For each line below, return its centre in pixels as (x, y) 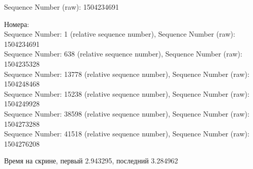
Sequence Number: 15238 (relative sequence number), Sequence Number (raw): (127, 93)
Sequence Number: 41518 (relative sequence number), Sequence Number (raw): (127, 134)
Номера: (17, 24)
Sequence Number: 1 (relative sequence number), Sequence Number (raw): (120, 34)
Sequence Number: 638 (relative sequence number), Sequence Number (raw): (123, 54)
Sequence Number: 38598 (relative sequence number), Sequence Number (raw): (127, 113)
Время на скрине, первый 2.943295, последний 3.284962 (91, 161)
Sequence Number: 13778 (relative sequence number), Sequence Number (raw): (127, 74)
